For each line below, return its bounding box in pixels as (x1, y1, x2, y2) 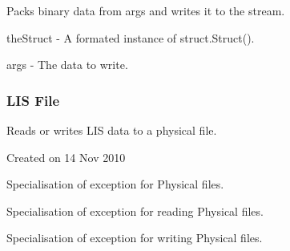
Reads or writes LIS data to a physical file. (6, 122, 217, 138)
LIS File (6, 90, 60, 110)
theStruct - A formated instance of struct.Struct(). (6, 29, 255, 46)
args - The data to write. (6, 56, 128, 73)
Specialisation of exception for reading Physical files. (6, 202, 264, 219)
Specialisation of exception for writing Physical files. (6, 229, 263, 246)
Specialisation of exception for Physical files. (6, 176, 224, 192)
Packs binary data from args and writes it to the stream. (6, 2, 285, 18)
